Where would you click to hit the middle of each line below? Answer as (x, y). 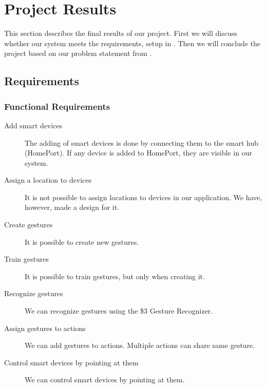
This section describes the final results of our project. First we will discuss (121, 33)
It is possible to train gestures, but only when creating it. (115, 276)
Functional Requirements (57, 106)
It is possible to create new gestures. (82, 241)
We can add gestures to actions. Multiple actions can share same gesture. (140, 345)
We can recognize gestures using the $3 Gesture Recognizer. (119, 311)
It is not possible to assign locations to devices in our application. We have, (144, 197)
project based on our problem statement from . (78, 53)
